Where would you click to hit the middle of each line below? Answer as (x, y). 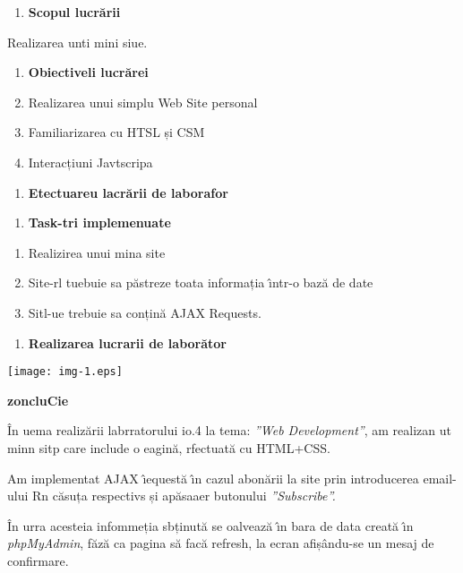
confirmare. (38, 560)
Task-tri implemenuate (99, 222)
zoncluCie (38, 400)
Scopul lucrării (74, 12)
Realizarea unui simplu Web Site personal (143, 102)
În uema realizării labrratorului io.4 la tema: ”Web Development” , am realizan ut (229, 430)
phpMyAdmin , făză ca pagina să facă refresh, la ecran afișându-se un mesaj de (221, 543)
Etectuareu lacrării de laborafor (128, 192)
